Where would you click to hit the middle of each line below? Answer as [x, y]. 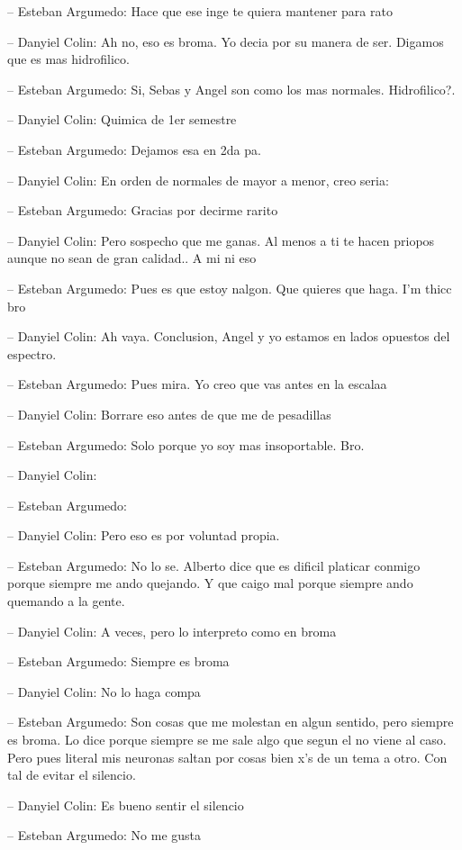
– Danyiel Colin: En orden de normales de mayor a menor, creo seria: [198, 180]
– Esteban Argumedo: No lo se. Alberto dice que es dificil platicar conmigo [214, 565]
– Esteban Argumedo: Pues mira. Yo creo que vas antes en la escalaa [197, 384]
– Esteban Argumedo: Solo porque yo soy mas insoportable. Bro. [186, 444]
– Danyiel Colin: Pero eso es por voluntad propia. [144, 535]
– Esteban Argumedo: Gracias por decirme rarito [143, 210]
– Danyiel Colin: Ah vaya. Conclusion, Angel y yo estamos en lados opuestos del [229, 336]
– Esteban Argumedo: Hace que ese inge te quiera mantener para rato [200, 11]
